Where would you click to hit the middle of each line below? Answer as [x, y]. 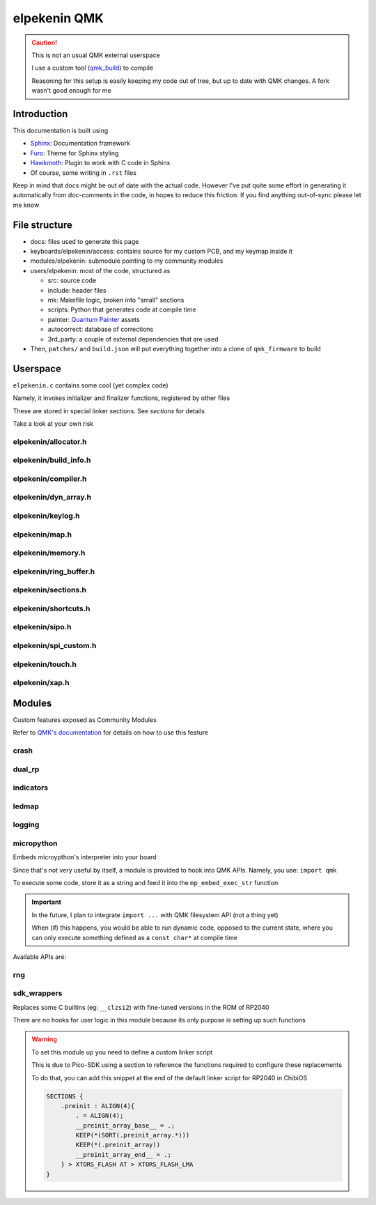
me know [26, 205]
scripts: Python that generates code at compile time [122, 309]
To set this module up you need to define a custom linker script [122, 1052]
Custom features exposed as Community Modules [85, 720]
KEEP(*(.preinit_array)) [118, 1145]
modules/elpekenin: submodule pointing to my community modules [127, 261]
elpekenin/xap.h [41, 683]
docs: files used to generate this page [85, 241]
